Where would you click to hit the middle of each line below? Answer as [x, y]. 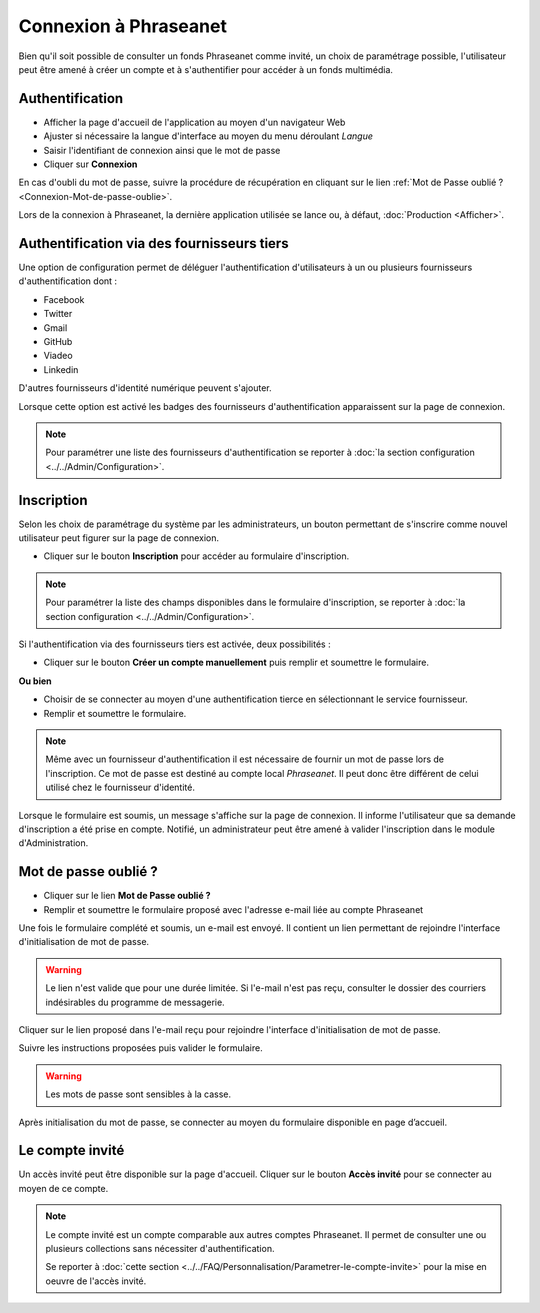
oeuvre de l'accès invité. [96, 1281]
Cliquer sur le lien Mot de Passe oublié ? [127, 896]
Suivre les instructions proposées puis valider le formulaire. [141, 1048]
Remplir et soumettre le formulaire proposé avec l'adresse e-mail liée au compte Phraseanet [233, 909]
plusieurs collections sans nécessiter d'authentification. [160, 1248]
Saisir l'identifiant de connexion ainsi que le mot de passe [162, 150]
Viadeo [58, 356]
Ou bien [35, 681]
